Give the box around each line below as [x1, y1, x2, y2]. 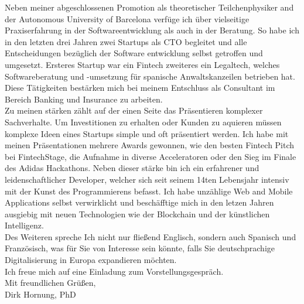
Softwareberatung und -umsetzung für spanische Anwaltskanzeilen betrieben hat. [5, 70, 295, 82]
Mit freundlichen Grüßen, [5, 276, 96, 289]
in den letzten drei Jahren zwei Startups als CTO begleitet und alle [5, 35, 247, 47]
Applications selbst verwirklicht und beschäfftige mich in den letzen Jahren [5, 196, 274, 209]
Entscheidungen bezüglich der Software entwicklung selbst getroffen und [5, 47, 263, 59]
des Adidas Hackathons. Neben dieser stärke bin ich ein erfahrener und [5, 162, 259, 174]
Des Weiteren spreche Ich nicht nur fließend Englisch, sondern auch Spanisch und [5, 230, 296, 242]
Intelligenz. [5, 219, 44, 231]
